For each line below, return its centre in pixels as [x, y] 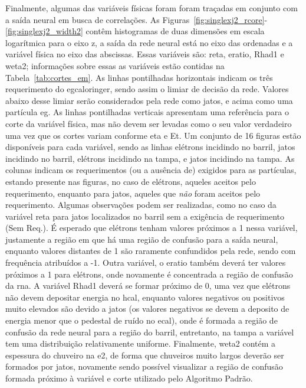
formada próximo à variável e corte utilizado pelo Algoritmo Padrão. [129, 378]
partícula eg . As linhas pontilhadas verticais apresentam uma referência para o [147, 112]
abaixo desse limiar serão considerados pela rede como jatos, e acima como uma [149, 100]
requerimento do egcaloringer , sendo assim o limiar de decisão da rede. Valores [147, 89]
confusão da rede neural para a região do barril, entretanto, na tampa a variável [150, 332]
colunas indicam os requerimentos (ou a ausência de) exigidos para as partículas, [151, 170]
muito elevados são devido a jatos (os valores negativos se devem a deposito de [147, 309]
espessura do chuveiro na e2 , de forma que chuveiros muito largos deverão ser [145, 355]
